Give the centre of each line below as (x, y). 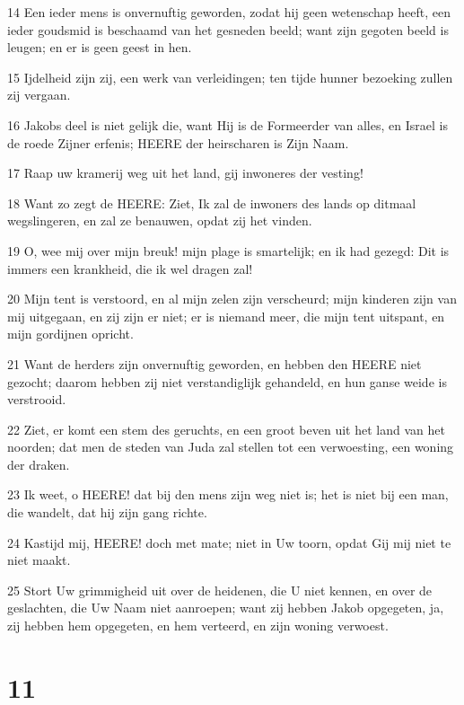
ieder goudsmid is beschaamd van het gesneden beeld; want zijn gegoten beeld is (228, 29)
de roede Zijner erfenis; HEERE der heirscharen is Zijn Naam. (178, 142)
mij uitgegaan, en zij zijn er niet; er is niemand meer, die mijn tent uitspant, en (226, 316)
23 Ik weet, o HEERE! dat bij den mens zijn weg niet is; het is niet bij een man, (228, 494)
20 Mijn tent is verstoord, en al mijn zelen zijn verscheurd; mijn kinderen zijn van (232, 299)
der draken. (39, 464)
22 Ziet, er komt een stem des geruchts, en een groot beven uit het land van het (226, 429)
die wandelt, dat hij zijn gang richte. (107, 512)
